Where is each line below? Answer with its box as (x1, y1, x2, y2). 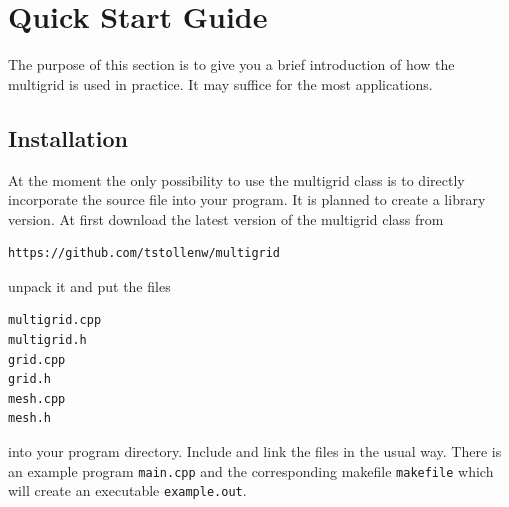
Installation (8, 122, 128, 153)
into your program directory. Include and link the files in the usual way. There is (8, 441, 502, 462)
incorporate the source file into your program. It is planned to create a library (8, 189, 486, 210)
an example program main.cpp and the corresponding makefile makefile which (8, 460, 494, 481)
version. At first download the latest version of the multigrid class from (8, 208, 444, 229)
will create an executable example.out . (8, 480, 247, 501)
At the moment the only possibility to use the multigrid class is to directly (8, 169, 465, 190)
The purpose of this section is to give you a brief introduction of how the (8, 54, 455, 75)
